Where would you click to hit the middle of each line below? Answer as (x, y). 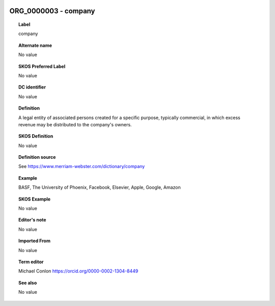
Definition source (37, 157)
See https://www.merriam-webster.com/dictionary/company (82, 166)
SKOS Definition (36, 136)
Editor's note (32, 220)
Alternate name (35, 45)
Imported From (35, 241)
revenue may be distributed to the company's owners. (75, 124)
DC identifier (32, 87)
